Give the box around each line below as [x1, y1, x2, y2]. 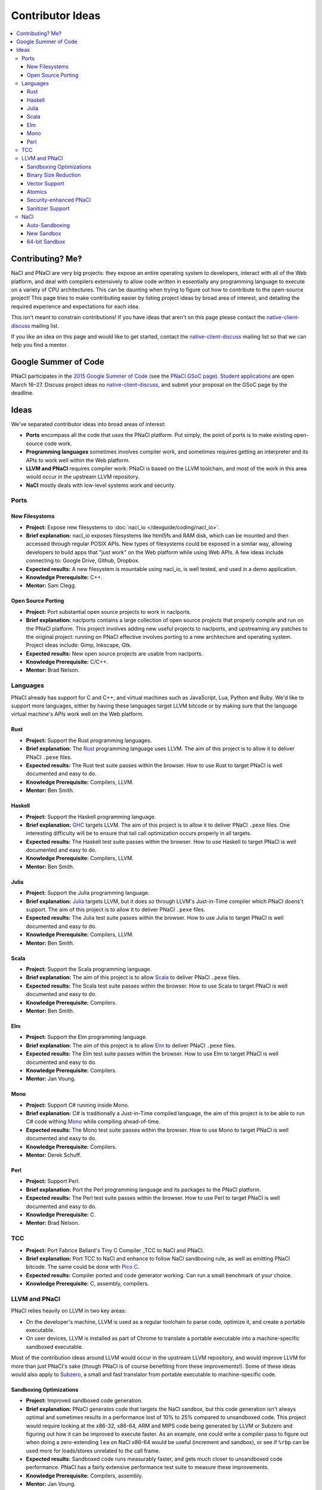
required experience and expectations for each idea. [11, 303, 140, 310]
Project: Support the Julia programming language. [26, 889, 150, 896]
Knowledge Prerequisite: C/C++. [26, 659, 109, 666]
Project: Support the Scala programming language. [26, 966, 152, 973]
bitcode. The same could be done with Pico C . [26, 1264, 140, 1271]
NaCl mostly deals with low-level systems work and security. [26, 482, 176, 489]
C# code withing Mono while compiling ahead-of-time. [26, 1118, 160, 1125]
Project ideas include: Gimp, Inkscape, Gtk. [26, 641, 132, 649]
